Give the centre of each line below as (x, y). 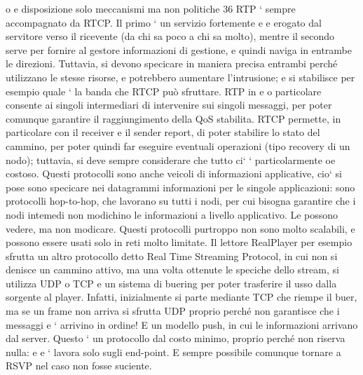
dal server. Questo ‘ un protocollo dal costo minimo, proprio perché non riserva (176, 338)
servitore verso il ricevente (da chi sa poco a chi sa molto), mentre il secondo (170, 36)
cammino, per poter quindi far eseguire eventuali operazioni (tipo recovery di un (178, 145)
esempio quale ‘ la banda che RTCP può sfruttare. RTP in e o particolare (164, 91)
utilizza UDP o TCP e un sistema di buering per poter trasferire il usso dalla (171, 283)
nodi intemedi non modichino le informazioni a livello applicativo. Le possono (172, 214)
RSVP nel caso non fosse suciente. (79, 366)
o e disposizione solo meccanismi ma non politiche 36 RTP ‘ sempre (151, 8)
